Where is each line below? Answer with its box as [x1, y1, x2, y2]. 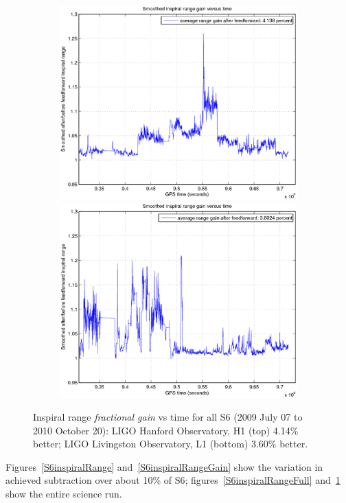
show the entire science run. [5, 487, 122, 501]
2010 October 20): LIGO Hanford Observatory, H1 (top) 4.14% [33, 423, 299, 437]
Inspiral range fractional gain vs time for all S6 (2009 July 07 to [33, 410, 303, 424]
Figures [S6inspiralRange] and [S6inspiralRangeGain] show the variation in [5, 459, 323, 473]
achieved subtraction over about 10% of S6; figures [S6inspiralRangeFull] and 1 [5, 473, 341, 487]
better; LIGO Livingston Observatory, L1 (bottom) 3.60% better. [33, 436, 308, 451]
